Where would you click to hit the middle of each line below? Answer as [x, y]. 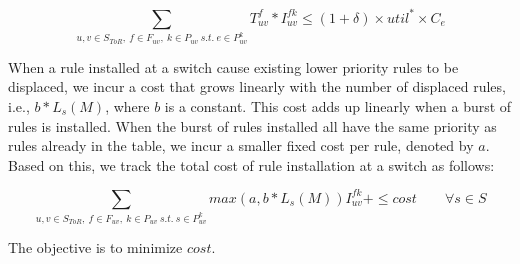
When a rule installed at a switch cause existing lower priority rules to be [233, 66]
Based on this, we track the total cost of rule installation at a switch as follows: [251, 164]
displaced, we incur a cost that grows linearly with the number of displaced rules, [257, 86]
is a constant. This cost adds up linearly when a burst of [338, 105]
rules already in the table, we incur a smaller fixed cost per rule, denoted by [241, 145]
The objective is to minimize [95, 247]
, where [127, 105]
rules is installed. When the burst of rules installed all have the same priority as [252, 125]
